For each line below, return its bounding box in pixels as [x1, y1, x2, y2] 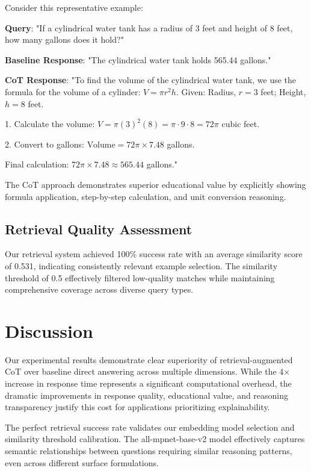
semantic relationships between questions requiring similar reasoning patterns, [5, 444, 292, 457]
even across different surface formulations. [5, 456, 159, 469]
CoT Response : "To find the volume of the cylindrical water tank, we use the [5, 73, 297, 86]
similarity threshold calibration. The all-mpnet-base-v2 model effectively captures [5, 432, 305, 445]
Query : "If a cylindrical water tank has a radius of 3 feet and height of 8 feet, [5, 21, 293, 34]
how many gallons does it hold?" [5, 33, 124, 46]
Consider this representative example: [5, 1, 143, 13]
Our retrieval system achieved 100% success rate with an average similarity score [5, 248, 303, 260]
